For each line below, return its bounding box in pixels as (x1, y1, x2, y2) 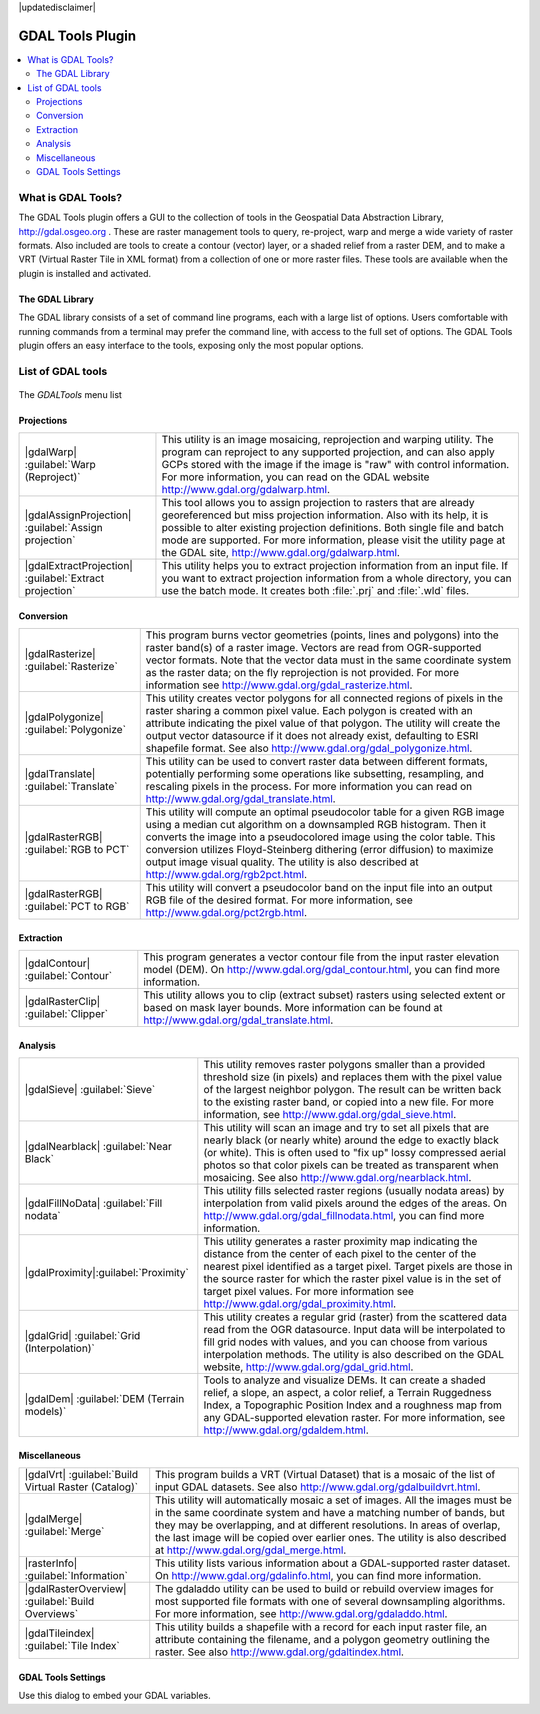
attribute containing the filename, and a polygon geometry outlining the (155, 1633, 490, 1647)
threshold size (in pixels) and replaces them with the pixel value (203, 1070, 503, 1084)
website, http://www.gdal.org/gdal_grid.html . (203, 1360, 414, 1374)
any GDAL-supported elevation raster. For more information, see (203, 1411, 506, 1425)
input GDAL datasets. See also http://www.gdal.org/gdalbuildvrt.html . (155, 1480, 481, 1494)
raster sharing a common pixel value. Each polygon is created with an (145, 704, 474, 718)
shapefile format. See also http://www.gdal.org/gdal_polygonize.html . (145, 741, 473, 755)
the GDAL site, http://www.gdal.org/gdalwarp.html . (161, 546, 400, 560)
